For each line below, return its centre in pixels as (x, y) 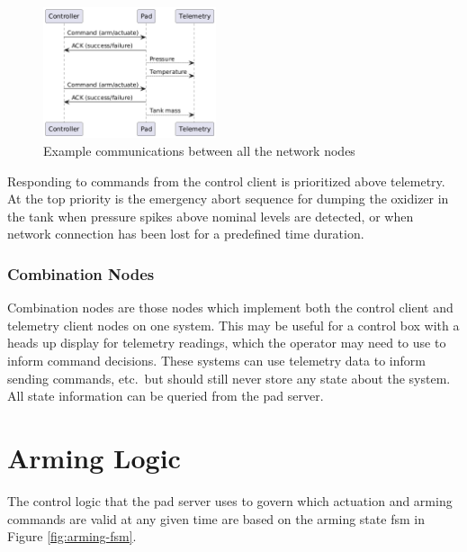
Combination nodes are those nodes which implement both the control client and (230, 308)
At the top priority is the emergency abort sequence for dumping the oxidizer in (228, 199)
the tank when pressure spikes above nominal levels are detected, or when (211, 216)
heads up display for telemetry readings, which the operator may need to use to (227, 343)
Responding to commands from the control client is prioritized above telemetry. (226, 181)
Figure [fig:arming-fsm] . (72, 536)
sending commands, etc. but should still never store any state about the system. (229, 378)
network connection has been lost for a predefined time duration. (186, 234)
